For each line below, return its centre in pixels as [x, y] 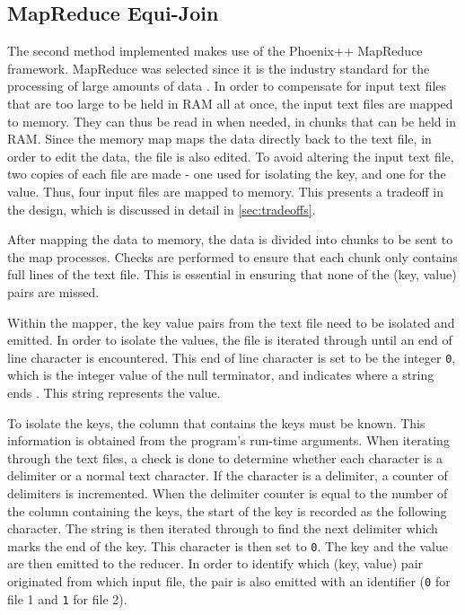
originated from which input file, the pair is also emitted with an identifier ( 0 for [229, 580]
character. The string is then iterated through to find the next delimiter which [223, 528]
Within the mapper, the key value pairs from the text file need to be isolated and [231, 322]
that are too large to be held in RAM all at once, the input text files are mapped [230, 103]
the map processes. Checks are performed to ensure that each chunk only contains [232, 256]
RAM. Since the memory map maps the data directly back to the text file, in [219, 139]
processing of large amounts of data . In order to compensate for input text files [227, 86]
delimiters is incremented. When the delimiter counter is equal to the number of [228, 492]
